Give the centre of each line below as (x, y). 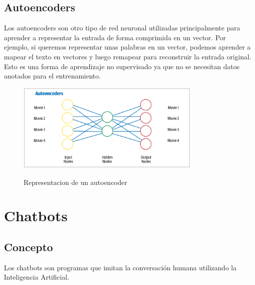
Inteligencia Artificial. (37, 277)
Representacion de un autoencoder (75, 182)
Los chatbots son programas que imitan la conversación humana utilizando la (120, 267)
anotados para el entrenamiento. (52, 76)
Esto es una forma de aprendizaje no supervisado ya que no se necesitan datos (122, 66)
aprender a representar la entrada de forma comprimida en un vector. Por (115, 37)
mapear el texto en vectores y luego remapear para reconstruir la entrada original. (128, 56)
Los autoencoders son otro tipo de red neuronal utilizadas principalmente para (122, 28)
